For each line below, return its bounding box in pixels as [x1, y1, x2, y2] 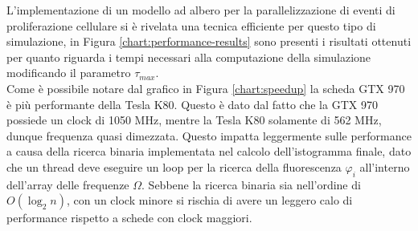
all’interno [359, 158, 410, 175]
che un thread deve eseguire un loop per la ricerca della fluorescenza [6, 158, 342, 175]
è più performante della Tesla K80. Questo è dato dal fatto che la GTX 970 [6, 95, 378, 112]
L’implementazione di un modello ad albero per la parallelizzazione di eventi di [6, 2, 395, 18]
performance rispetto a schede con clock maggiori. [6, 209, 252, 226]
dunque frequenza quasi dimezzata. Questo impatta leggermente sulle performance [6, 127, 412, 144]
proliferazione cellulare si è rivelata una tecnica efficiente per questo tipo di [6, 17, 376, 34]
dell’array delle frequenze [6, 176, 129, 192]
